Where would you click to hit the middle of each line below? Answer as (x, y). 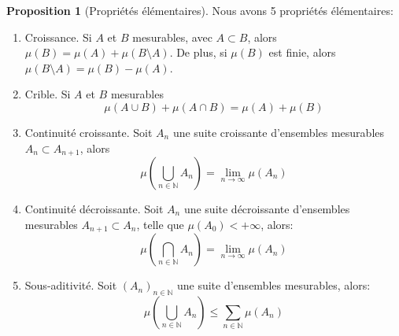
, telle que (160, 224)
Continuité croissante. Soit (89, 132)
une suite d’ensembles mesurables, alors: (273, 285)
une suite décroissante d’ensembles (267, 209)
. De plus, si (198, 52)
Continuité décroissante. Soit (94, 209)
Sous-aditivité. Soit (71, 285)
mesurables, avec (172, 37)
